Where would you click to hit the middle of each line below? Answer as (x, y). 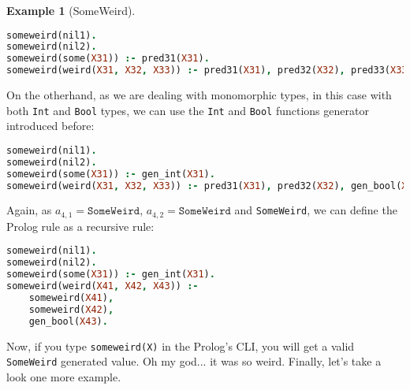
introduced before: (50, 126)
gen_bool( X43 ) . (68, 321)
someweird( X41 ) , (71, 297)
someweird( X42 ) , (71, 309)
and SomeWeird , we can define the (316, 210)
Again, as (29, 210)
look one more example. (64, 376)
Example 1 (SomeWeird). (71, 10)
